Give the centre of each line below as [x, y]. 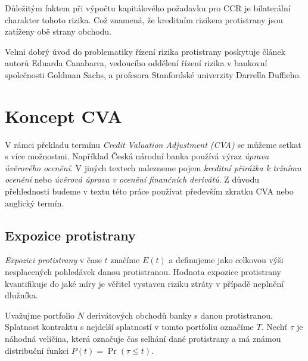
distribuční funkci [37, 350]
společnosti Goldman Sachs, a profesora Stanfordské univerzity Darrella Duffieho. [153, 74]
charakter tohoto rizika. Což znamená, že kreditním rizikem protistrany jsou [144, 19]
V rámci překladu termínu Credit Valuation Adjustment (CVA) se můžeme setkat [153, 144]
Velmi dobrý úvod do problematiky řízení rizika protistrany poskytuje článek [145, 51]
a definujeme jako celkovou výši [226, 260]
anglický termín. [35, 203]
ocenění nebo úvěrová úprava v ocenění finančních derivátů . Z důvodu [132, 179]
